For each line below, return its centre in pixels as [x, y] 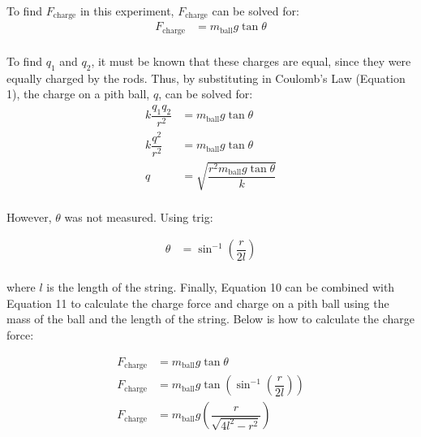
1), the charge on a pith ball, [78, 94]
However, [29, 216]
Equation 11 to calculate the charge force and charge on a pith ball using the [198, 303]
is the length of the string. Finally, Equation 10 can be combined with [221, 287]
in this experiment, [127, 11]
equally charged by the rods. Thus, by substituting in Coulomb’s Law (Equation [206, 78]
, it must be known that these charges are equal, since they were [251, 61]
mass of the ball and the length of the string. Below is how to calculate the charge [210, 319]
